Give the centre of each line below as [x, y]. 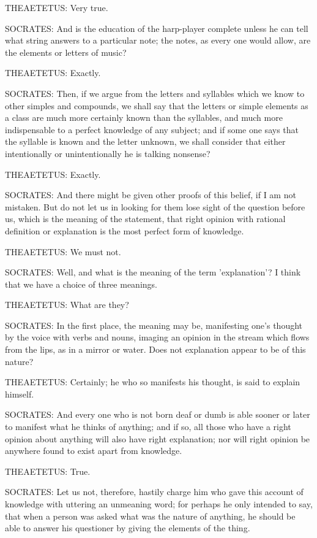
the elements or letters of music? [66, 52]
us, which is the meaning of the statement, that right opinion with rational [145, 219]
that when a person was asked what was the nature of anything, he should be [150, 516]
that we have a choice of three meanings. [81, 284]
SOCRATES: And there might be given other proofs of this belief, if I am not [151, 195]
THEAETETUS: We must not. [63, 251]
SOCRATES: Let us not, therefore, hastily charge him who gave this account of [154, 492]
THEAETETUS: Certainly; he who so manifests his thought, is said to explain [153, 382]
